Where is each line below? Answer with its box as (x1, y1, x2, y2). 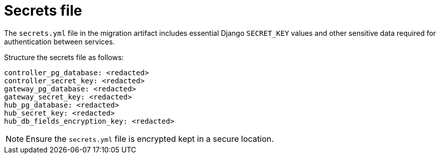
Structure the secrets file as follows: (4, 52, 124, 62)
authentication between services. (4, 37, 115, 46)
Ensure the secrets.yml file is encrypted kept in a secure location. (26, 133, 274, 144)
